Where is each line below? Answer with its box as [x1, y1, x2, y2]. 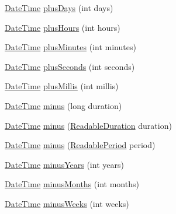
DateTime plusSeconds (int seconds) [5, 60, 135, 72]
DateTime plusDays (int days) [5, 2, 113, 13]
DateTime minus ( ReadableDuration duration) [5, 119, 172, 131]
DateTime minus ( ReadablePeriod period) [5, 139, 156, 151]
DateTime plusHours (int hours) [5, 21, 120, 33]
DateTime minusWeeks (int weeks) [5, 197, 129, 209]
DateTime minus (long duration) [5, 99, 122, 111]
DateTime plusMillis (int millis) [5, 80, 119, 92]
